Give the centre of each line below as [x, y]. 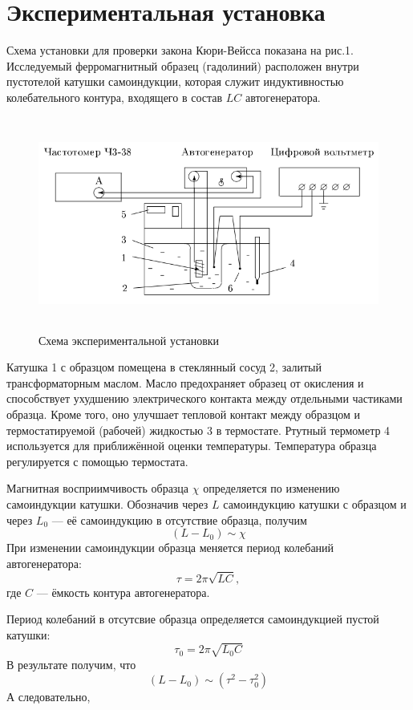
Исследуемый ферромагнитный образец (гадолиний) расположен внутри [183, 65]
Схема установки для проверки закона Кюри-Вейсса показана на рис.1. [180, 50]
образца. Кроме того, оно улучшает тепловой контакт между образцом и [183, 414]
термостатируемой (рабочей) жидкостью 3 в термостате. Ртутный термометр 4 [198, 430]
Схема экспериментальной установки [129, 340]
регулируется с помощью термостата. [97, 461]
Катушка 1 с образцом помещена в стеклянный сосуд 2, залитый [164, 367]
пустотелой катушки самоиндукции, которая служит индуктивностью [175, 81]
